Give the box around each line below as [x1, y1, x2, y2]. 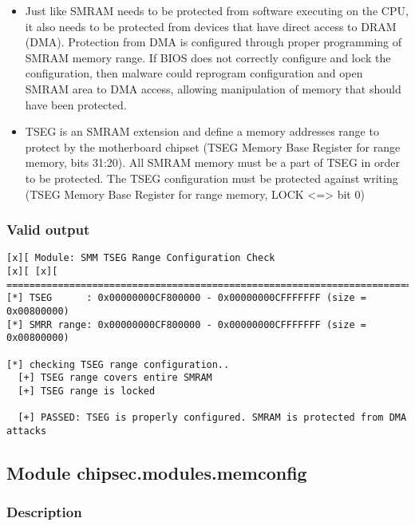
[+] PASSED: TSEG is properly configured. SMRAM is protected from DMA [18, 412, 407, 424]
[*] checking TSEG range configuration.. [6, 358, 230, 370]
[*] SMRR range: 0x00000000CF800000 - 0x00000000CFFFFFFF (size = [6, 318, 367, 330]
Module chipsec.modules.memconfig [6, 460, 307, 484]
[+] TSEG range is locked [18, 385, 156, 397]
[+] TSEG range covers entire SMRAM [18, 372, 212, 384]
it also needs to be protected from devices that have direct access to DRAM [25, 18, 397, 34]
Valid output [6, 219, 90, 239]
